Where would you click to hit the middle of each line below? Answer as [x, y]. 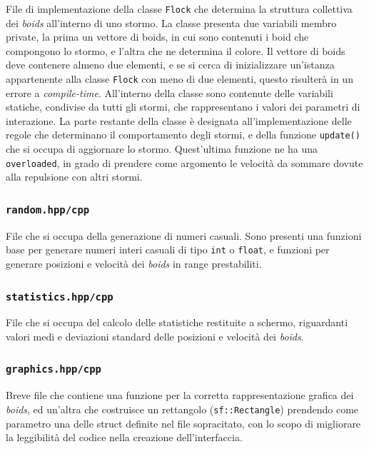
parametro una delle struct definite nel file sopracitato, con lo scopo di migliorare [183, 423]
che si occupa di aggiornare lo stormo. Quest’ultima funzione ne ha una [162, 149]
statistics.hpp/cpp [60, 297]
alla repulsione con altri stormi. [74, 177]
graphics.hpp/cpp [54, 369]
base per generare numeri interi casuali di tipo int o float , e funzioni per [168, 249]
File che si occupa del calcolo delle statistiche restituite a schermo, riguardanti [177, 322]
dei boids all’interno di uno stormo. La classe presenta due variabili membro [171, 22]
